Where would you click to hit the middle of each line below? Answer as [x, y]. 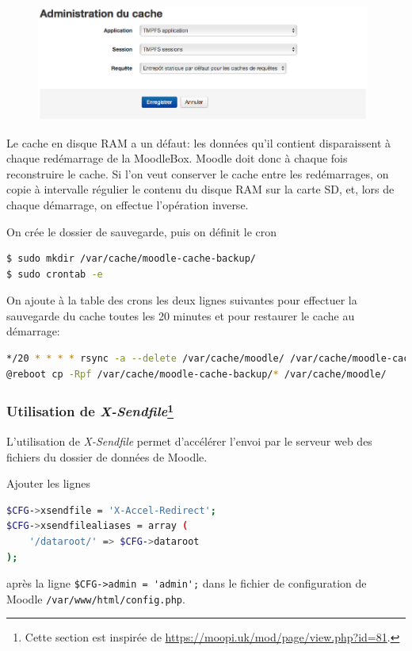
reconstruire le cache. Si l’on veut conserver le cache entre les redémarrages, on [198, 173]
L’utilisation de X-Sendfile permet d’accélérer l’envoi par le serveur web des [189, 440]
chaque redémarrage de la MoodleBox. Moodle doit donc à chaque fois [177, 158]
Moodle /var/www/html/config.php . [96, 598]
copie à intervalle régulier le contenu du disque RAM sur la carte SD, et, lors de [200, 189]
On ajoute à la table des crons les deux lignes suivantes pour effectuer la [182, 300]
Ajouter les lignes [48, 483]
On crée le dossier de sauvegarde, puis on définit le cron [142, 231]
